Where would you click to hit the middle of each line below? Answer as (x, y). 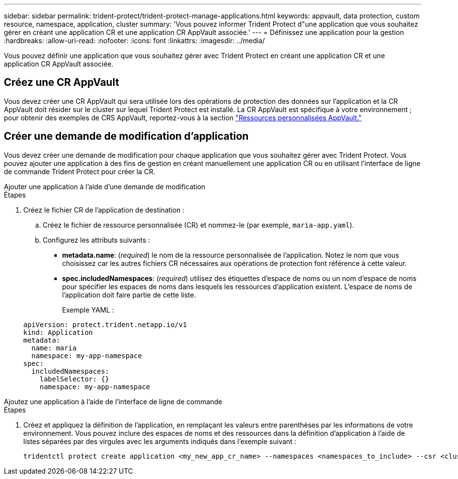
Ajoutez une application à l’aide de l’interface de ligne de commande (113, 401)
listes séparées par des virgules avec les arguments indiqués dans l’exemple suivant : (160, 441)
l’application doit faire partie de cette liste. (129, 295)
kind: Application (58, 332)
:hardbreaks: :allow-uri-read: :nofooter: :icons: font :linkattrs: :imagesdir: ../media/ (134, 41)
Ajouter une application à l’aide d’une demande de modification (105, 186)
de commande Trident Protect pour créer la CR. (80, 171)
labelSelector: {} (74, 379)
